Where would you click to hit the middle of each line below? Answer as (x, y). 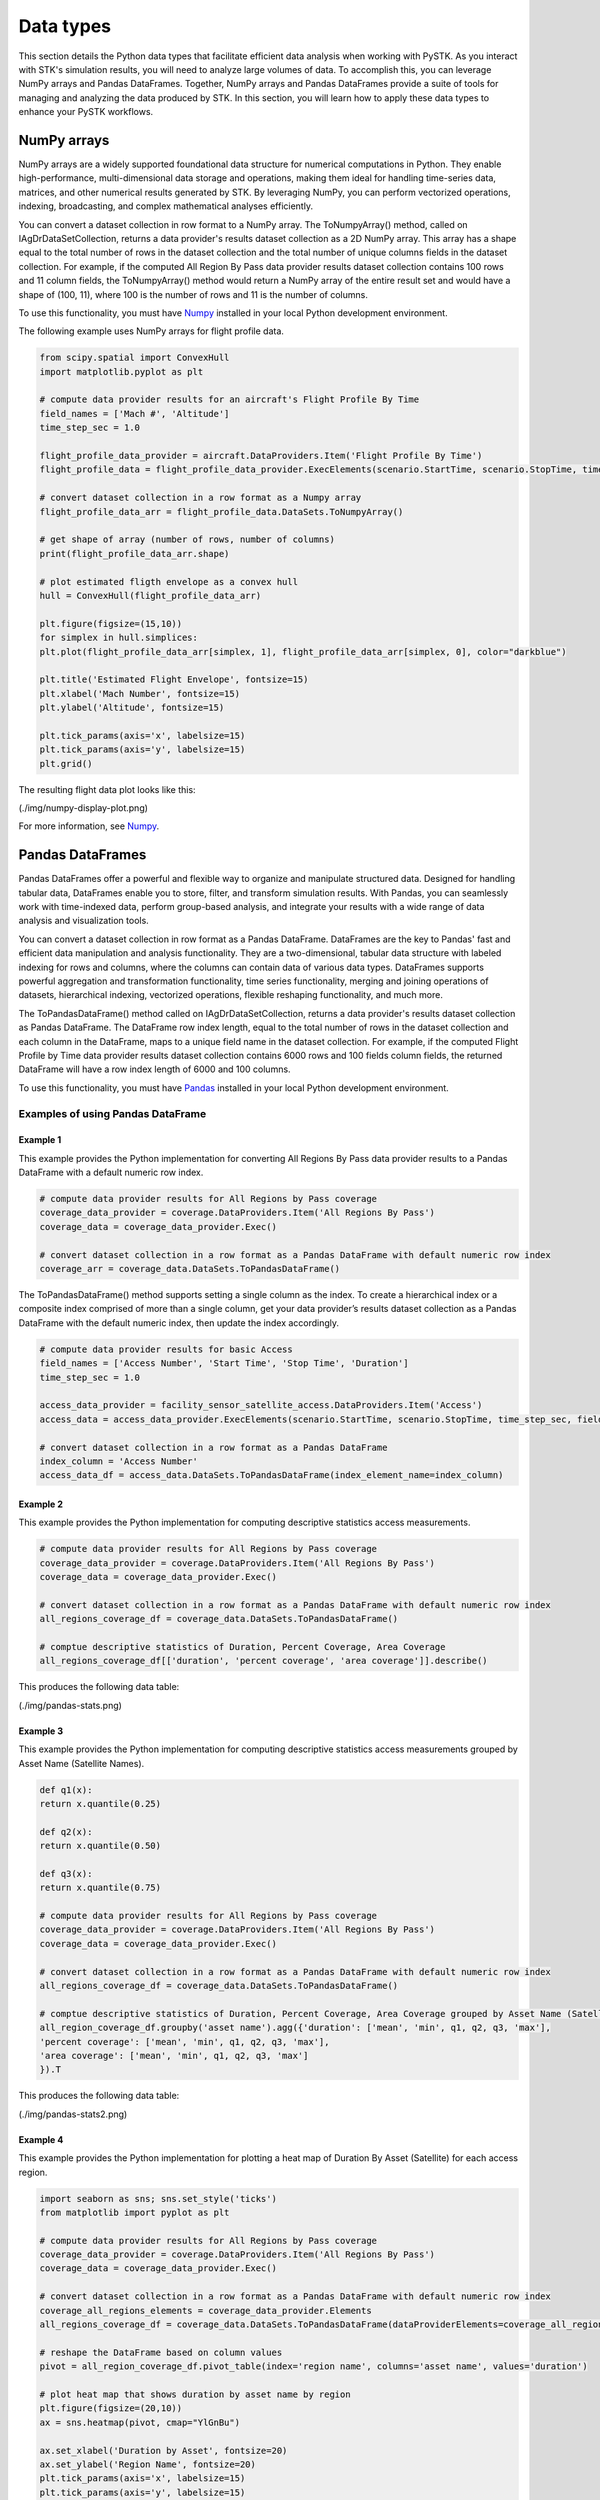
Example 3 (41, 1731)
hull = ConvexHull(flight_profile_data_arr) (150, 595)
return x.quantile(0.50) (100, 1846)
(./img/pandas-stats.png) (70, 1705)
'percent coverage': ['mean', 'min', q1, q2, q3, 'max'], (184, 2041)
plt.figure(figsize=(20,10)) (111, 2408)
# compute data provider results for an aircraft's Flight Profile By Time (229, 399)
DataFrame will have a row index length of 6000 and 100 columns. (154, 1069)
